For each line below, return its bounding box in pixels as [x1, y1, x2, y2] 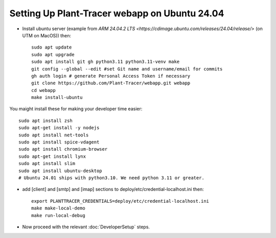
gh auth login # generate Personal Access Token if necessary [31, 73, 191, 79]
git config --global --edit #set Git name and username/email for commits [31, 66, 223, 72]
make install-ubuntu [31, 94, 83, 101]
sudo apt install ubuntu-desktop [18, 168, 102, 174]
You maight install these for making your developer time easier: [9, 106, 143, 112]
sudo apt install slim [18, 161, 76, 166]
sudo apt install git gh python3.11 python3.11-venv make [31, 59, 180, 65]
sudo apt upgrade [31, 52, 75, 57]
